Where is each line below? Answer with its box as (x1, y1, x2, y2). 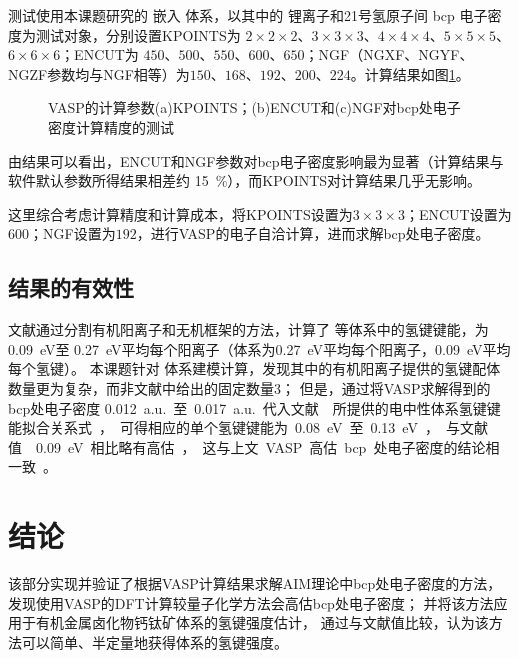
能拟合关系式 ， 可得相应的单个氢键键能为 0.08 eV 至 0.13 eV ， (8, 417, 439, 438)
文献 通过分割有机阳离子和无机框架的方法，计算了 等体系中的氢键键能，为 (8, 319, 489, 340)
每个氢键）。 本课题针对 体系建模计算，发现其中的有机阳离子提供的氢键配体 (8, 358, 501, 379)
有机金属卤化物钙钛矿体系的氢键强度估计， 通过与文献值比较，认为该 (35, 612, 489, 633)
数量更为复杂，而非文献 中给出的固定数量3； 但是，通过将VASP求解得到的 (8, 377, 491, 398)
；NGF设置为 (29, 223, 116, 244)
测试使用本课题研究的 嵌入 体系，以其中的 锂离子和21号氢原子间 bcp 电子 (8, 5, 488, 25)
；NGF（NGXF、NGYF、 (304, 44, 474, 65)
